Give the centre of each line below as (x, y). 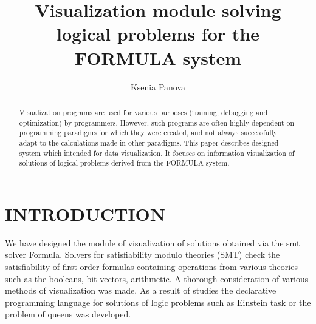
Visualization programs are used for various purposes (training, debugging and (143, 112)
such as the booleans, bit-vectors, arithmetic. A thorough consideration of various (157, 278)
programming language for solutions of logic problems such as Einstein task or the (158, 302)
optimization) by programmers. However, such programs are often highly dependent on (157, 122)
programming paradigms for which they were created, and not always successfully (148, 133)
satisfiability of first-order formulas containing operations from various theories (151, 266)
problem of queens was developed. (68, 314)
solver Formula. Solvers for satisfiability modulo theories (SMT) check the (143, 255)
